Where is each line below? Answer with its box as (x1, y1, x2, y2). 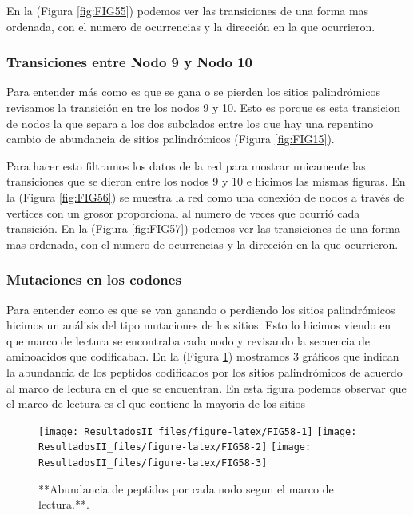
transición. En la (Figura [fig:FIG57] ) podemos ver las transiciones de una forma (6, 220, 400, 237)
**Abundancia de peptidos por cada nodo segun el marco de (38, 480, 334, 497)
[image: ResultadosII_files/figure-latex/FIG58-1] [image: (38, 425, 357, 437)
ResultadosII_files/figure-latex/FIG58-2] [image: (38, 441, 312, 453)
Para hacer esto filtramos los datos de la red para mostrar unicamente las (6, 157, 366, 174)
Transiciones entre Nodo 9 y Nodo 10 (6, 52, 253, 72)
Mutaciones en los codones (6, 269, 181, 289)
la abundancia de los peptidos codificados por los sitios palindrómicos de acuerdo (6, 363, 403, 380)
